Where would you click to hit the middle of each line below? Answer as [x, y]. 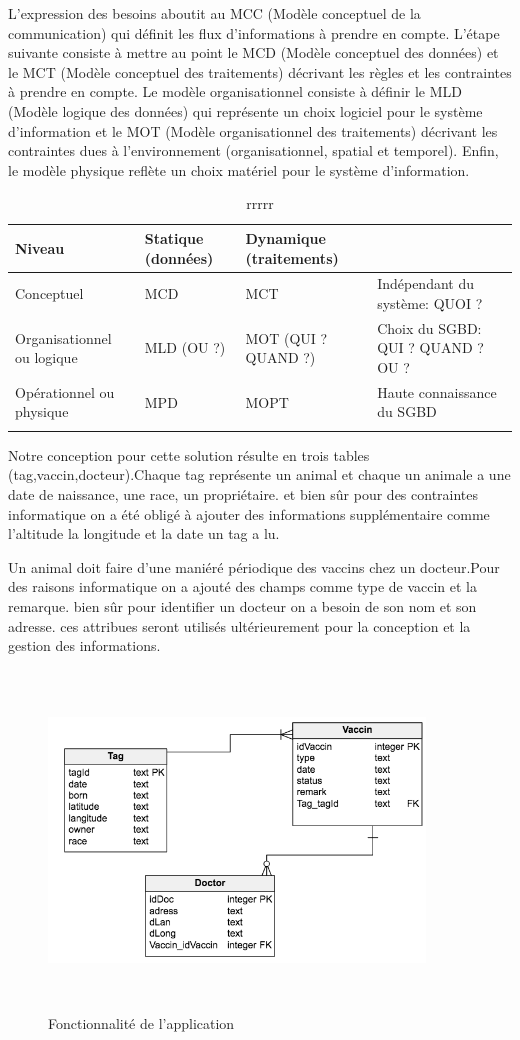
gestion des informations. [84, 645]
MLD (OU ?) [185, 347]
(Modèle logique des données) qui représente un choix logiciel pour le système [245, 110]
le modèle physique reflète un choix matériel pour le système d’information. [239, 169]
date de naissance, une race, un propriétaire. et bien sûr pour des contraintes [243, 493]
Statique [174, 237]
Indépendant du [426, 283]
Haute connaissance [437, 391]
